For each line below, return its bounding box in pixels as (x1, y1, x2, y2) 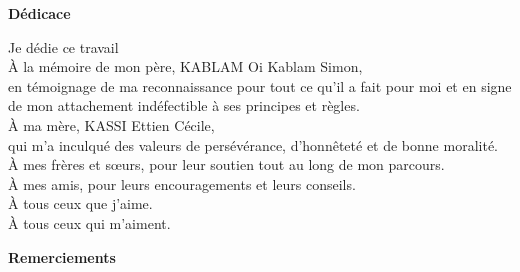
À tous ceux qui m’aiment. (8, 212, 171, 233)
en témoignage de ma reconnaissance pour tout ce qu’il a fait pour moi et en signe (8, 75, 512, 96)
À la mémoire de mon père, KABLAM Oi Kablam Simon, (8, 56, 363, 77)
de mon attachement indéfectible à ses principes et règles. (8, 95, 360, 116)
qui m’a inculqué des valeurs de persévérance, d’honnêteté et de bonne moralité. (8, 134, 498, 155)
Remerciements (8, 246, 116, 267)
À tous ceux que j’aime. (8, 193, 153, 214)
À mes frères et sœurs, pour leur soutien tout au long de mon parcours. (8, 154, 445, 175)
